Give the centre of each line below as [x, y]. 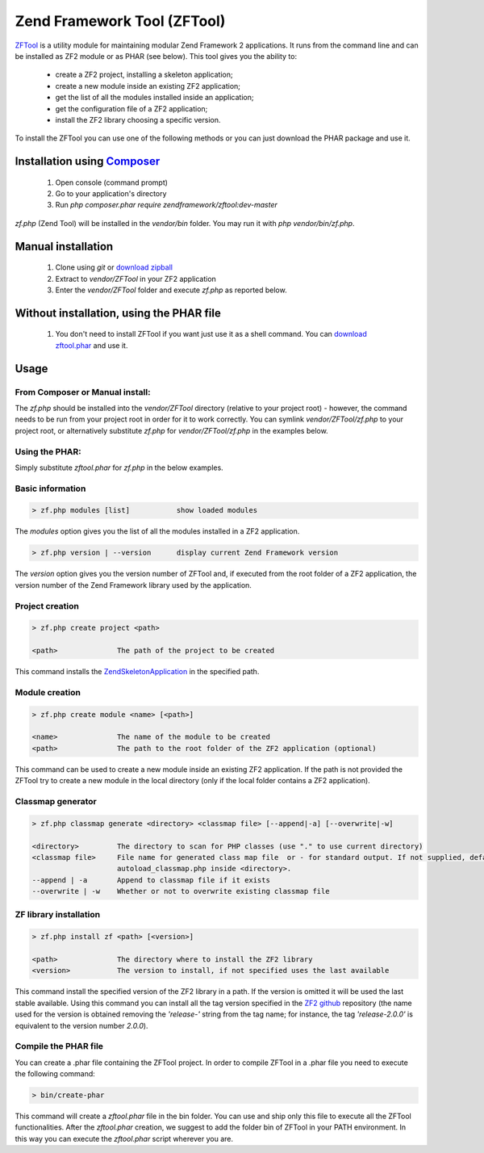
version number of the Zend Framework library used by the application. [133, 585]
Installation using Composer [88, 161]
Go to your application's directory [111, 194]
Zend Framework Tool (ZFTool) [120, 21]
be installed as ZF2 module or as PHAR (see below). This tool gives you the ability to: [156, 56]
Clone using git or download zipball [114, 267]
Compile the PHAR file [59, 1046]
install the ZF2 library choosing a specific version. [138, 119]
